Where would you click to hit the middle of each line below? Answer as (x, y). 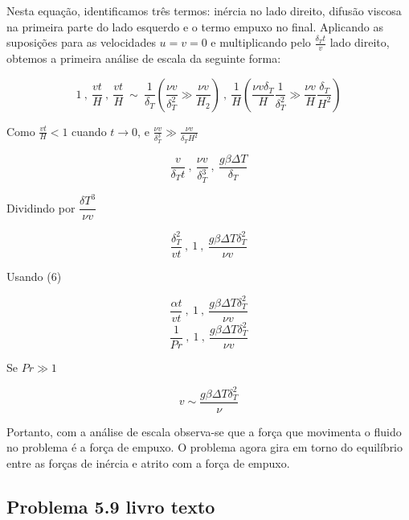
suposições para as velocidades (81, 42)
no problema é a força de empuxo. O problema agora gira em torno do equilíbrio (205, 447)
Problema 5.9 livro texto (111, 506)
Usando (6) (34, 276)
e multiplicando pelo (261, 42)
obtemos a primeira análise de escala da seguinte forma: (144, 58)
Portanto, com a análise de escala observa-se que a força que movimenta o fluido (204, 431)
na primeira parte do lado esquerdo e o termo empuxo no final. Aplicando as (195, 26)
